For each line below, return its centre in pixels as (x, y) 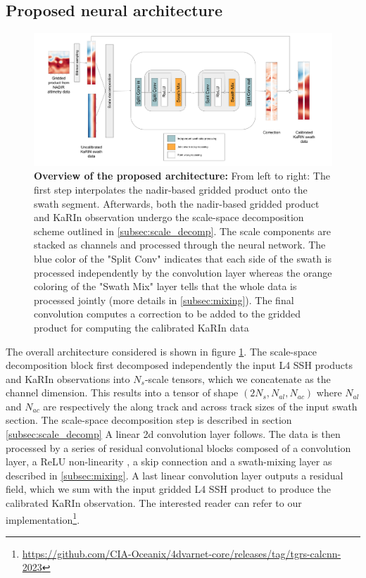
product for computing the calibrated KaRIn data (141, 327)
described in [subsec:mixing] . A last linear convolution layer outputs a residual (175, 475)
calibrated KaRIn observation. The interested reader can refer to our (154, 503)
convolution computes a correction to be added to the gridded (167, 314)
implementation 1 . (43, 518)
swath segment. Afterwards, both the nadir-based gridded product (177, 203)
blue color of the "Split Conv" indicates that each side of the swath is (183, 258)
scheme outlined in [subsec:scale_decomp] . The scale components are (183, 231)
